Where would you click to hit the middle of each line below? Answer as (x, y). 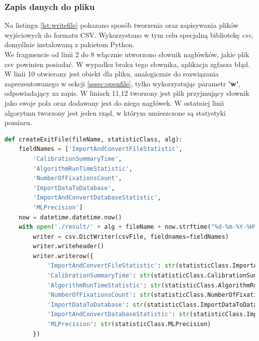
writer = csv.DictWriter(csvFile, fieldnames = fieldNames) (131, 237)
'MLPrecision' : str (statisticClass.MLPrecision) (129, 324)
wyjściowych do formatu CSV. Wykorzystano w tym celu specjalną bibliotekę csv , (129, 34)
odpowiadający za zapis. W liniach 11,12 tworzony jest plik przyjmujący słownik (127, 93)
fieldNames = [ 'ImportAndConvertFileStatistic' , (100, 149)
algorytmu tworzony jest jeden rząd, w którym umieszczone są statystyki (115, 112)
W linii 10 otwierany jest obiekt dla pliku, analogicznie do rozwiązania (112, 74)
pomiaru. (18, 122)
